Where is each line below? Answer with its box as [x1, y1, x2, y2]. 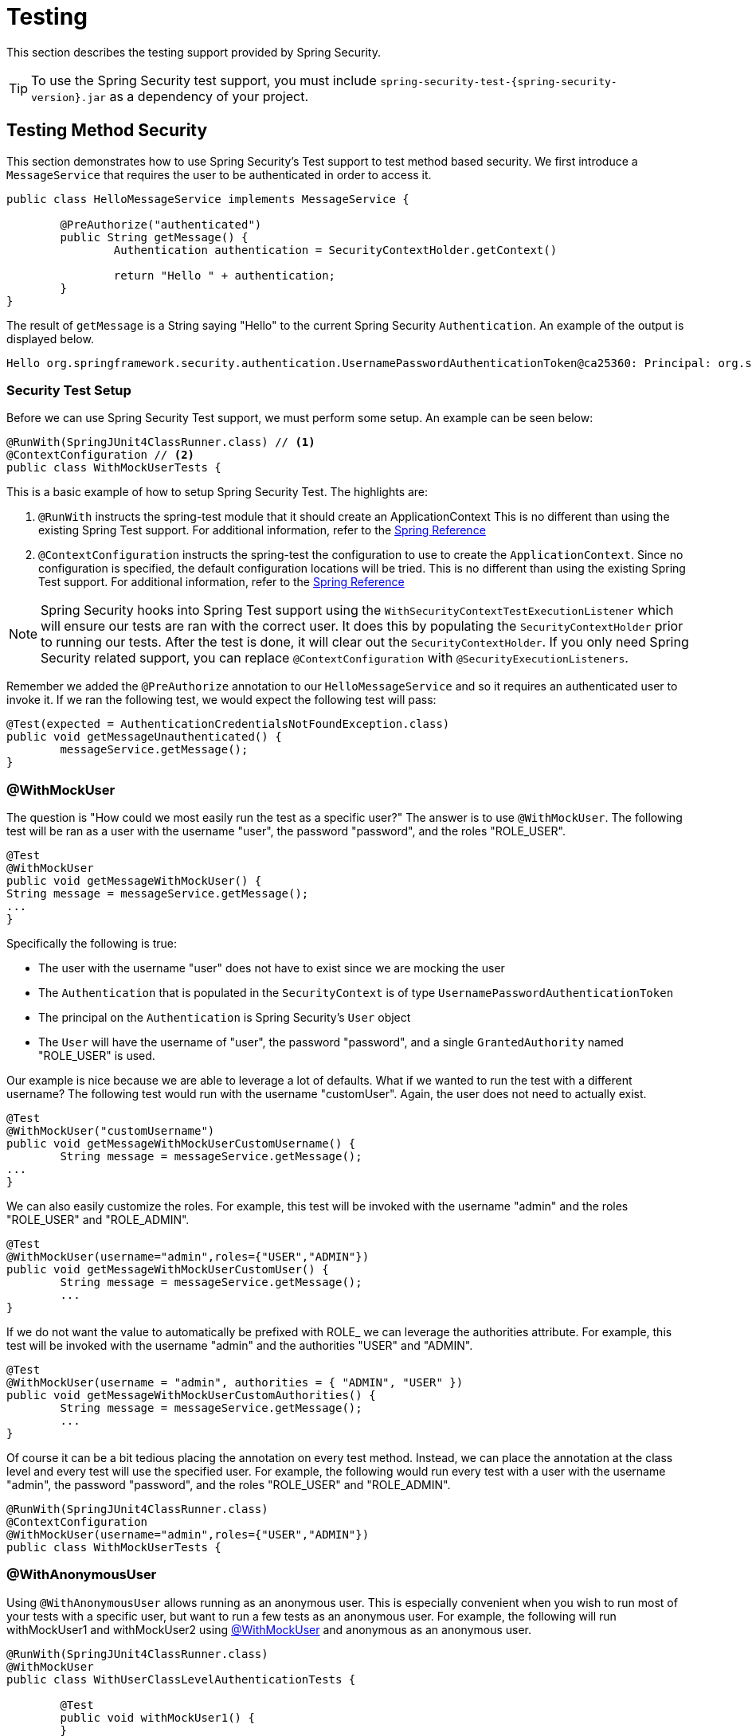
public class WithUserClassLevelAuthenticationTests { [6, 1672, 356, 1686]
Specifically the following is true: [6, 936, 178, 951]
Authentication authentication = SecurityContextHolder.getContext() [113, 243, 558, 256]
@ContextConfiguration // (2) [6, 448, 195, 462]
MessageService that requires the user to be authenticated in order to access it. [6, 167, 432, 182]
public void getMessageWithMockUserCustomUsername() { [6, 1137, 356, 1151]
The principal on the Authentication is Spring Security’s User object [38, 1011, 411, 1025]
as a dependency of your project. [109, 88, 309, 104]
